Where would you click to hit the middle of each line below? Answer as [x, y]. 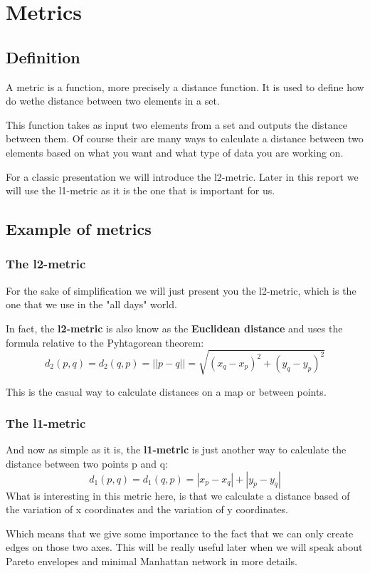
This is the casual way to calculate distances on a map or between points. [166, 391]
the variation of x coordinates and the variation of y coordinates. [147, 509]
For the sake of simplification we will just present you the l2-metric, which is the [181, 290]
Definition [43, 57]
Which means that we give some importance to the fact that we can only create [180, 533]
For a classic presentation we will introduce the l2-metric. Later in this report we [182, 176]
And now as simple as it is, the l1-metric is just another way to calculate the [176, 450]
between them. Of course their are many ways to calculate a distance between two [185, 138]
